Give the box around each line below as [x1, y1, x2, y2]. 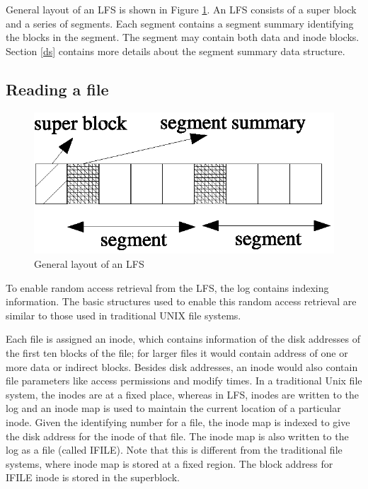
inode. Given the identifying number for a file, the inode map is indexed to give [6, 415, 350, 430]
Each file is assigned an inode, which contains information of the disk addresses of [6, 331, 361, 346]
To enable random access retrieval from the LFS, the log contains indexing [6, 280, 329, 295]
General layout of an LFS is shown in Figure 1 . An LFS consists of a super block [6, 2, 357, 16]
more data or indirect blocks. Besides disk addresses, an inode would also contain [6, 359, 358, 374]
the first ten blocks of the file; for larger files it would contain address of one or [6, 346, 348, 360]
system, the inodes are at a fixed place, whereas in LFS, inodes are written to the [6, 387, 360, 401]
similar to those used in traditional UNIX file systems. [6, 307, 241, 322]
